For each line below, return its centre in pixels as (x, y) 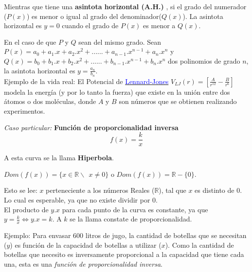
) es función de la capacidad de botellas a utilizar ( (86, 245)
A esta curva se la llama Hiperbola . (59, 158)
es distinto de (215, 190)
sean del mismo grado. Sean (120, 42)
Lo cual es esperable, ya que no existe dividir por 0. (81, 200)
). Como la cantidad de (199, 245)
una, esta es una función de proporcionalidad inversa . (83, 263)
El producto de (26, 209)
